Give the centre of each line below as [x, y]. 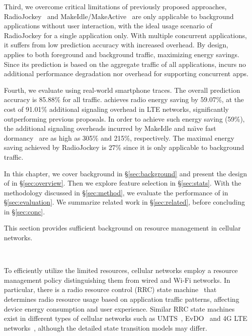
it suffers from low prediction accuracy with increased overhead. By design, [116, 45]
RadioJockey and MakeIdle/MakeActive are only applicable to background [119, 16]
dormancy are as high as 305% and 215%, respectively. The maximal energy [119, 137]
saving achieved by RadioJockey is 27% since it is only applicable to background [124, 147]
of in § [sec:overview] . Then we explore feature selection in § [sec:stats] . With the [123, 183]
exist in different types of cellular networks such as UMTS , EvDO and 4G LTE [126, 318]
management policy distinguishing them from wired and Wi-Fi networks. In [117, 280]
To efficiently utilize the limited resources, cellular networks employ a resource [121, 270]
